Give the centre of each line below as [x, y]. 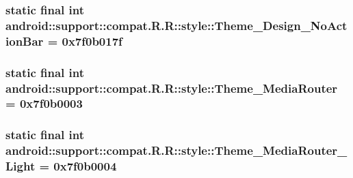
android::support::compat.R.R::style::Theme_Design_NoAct [176, 25]
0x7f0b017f [92, 41]
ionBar [25, 41]
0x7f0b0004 [85, 166]
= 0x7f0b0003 [44, 103]
